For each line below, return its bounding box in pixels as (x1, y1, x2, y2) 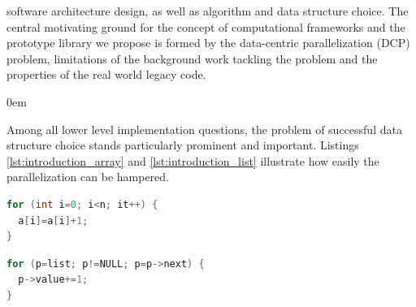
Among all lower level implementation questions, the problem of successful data (6, 120, 402, 137)
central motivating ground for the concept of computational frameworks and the (6, 18, 405, 35)
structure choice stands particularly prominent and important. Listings (6, 136, 359, 153)
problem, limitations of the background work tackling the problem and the (6, 50, 378, 67)
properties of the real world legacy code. (6, 66, 206, 83)
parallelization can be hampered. (6, 168, 169, 185)
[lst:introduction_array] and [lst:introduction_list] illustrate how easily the (6, 152, 379, 169)
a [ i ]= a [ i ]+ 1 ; (18, 214, 89, 227)
